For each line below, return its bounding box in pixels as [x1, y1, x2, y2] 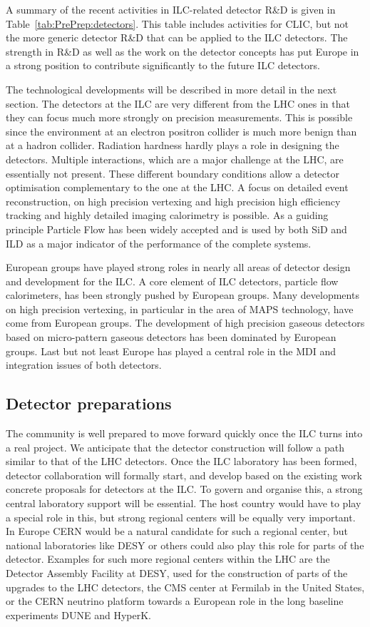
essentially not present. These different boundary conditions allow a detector [6, 165, 339, 180]
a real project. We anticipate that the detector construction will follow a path [6, 439, 345, 454]
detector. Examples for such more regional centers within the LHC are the [6, 551, 330, 566]
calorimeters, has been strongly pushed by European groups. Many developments [6, 287, 359, 302]
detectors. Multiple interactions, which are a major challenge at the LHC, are [6, 151, 344, 166]
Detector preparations [6, 392, 172, 414]
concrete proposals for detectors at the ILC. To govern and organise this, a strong [6, 481, 363, 496]
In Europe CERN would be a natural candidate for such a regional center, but [6, 524, 349, 539]
